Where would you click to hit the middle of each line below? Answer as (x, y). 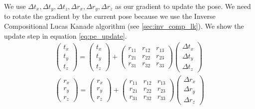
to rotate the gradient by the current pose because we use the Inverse (110, 16)
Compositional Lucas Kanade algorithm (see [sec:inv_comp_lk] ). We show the (124, 26)
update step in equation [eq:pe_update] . (65, 35)
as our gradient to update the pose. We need (183, 6)
